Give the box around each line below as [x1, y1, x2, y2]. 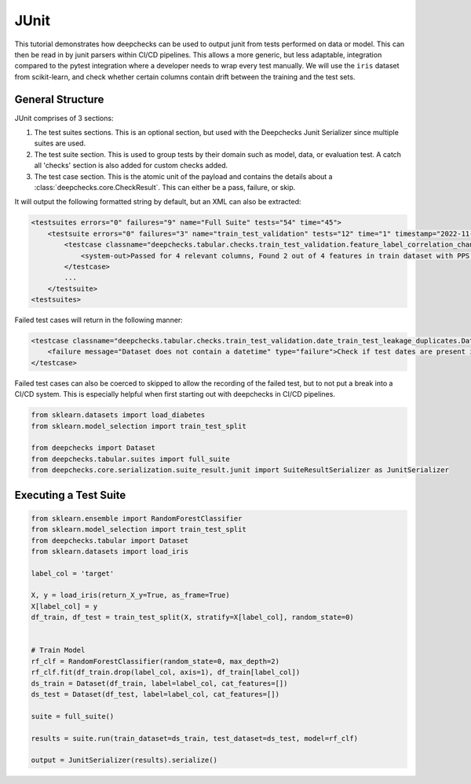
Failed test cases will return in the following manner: [14, 315, 184, 325]
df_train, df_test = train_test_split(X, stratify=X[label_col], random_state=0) [31, 613, 355, 622]
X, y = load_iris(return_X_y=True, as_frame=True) [31, 591, 231, 600]
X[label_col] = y [31, 602, 98, 610]
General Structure [14, 93, 104, 106]
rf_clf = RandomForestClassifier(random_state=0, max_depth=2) [31, 657, 280, 665]
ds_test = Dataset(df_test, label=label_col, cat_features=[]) [31, 690, 280, 698]
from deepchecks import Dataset [31, 444, 156, 452]
